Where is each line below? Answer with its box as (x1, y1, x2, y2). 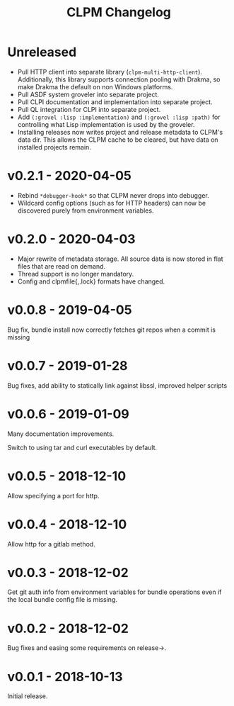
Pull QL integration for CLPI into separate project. (17, 105, 161, 113)
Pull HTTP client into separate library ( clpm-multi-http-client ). (17, 67, 203, 76)
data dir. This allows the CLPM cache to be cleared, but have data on (17, 135, 218, 144)
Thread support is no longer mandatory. (17, 269, 134, 278)
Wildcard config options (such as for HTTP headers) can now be (17, 198, 206, 207)
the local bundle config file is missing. (7, 595, 118, 604)
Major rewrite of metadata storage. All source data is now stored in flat (17, 254, 223, 263)
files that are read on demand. (17, 262, 106, 270)
